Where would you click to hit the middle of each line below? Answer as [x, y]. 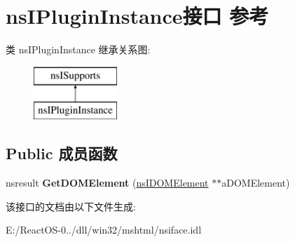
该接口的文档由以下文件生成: [71, 206]
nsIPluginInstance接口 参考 [137, 16]
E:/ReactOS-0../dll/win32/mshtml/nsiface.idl [104, 230]
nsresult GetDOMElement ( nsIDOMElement [107, 183]
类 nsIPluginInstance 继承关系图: [78, 49]
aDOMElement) [256, 183]
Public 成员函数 [62, 153]
